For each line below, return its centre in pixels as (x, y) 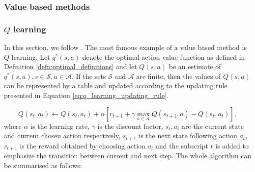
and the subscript (182, 145)
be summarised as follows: (43, 165)
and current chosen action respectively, (62, 135)
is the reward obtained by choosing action (83, 145)
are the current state (213, 126)
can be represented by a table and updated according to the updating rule (116, 86)
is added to (232, 145)
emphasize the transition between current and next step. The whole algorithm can (128, 156)
